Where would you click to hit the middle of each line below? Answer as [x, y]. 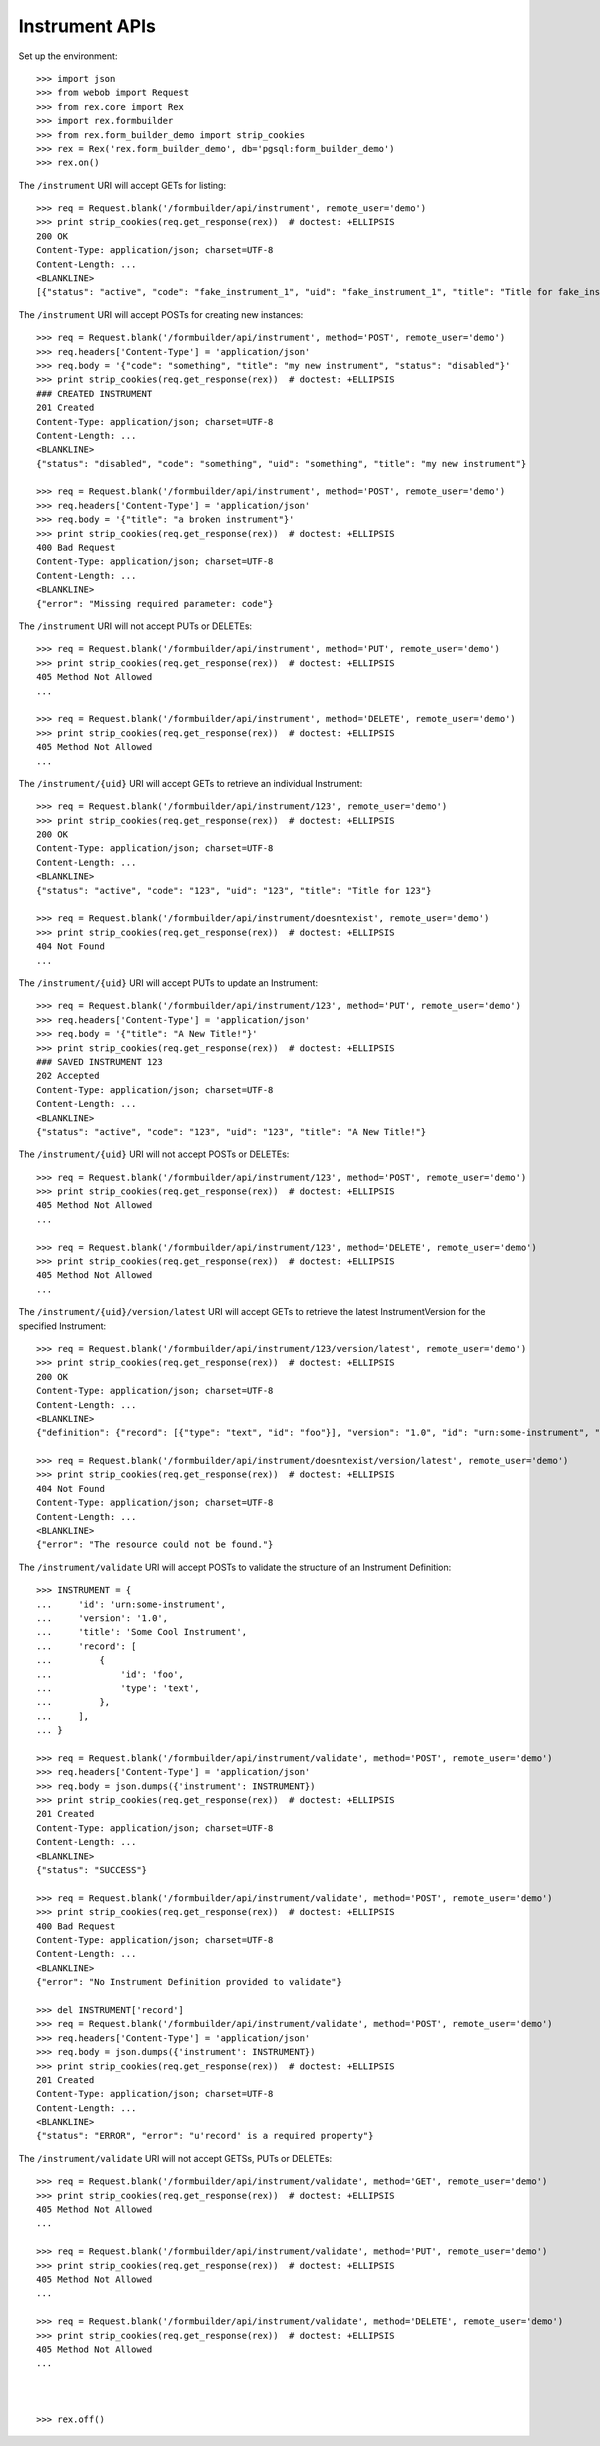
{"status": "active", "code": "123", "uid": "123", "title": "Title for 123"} [234, 890]
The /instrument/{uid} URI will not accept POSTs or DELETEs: [154, 1154]
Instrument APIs [87, 26]
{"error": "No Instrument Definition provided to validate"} [189, 1982]
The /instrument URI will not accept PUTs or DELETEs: [135, 626]
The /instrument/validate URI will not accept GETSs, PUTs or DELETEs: [175, 2158]
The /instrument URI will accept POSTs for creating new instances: [161, 314]
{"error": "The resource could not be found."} [155, 1544]
